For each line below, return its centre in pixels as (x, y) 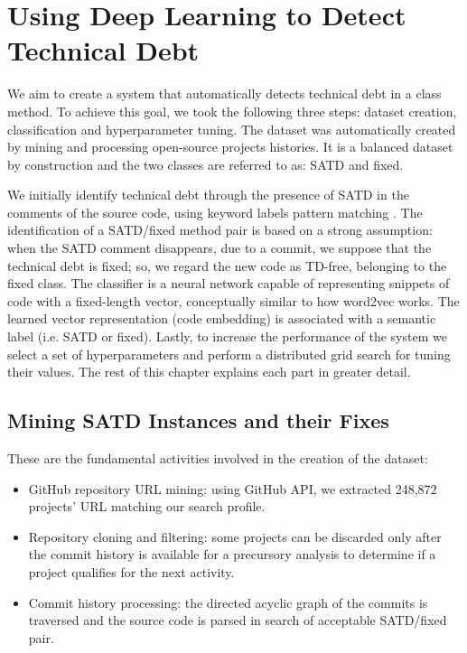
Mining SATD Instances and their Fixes (198, 420)
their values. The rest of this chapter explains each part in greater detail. (209, 372)
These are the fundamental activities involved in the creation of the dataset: (218, 458)
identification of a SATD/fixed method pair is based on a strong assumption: (220, 230)
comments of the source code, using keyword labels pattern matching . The (215, 212)
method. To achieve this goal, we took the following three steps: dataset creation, (232, 111)
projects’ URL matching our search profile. (147, 506)
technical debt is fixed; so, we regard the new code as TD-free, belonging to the (227, 265)
